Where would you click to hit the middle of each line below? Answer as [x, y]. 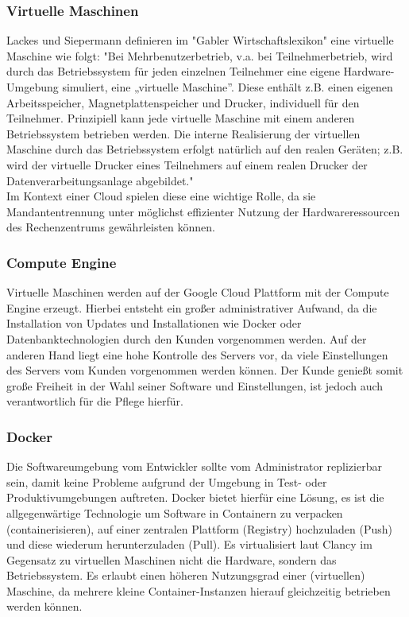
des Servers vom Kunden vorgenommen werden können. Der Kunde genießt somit [205, 370]
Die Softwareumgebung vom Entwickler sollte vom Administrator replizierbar [194, 466]
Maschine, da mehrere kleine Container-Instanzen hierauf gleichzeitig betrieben [199, 590]
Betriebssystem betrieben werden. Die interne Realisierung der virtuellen [183, 133]
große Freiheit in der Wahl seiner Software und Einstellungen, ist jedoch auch [195, 385]
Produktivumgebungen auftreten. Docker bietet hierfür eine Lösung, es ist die [195, 497]
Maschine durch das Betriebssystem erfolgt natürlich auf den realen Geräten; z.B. [205, 149]
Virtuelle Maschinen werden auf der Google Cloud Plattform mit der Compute [198, 292]
